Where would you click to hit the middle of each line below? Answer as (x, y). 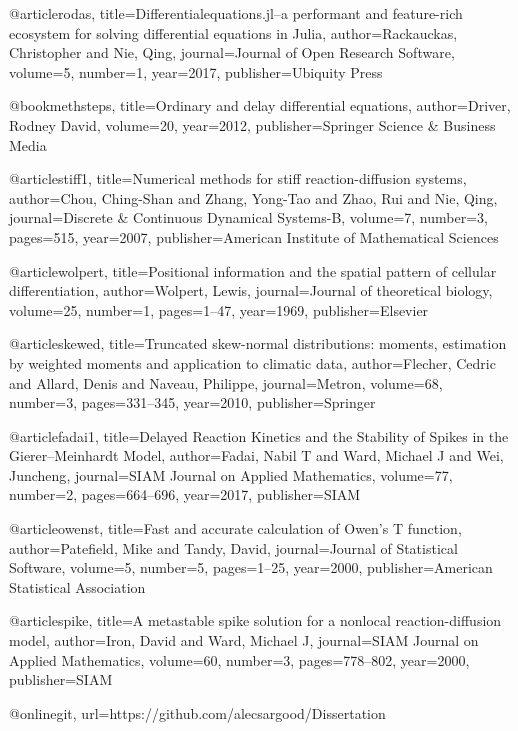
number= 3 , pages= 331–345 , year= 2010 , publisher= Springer (192, 402)
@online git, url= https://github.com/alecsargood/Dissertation (197, 712)
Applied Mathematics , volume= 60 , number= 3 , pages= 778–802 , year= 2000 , (239, 659)
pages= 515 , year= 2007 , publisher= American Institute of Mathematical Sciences (254, 236)
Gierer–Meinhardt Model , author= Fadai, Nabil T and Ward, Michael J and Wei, (256, 455)
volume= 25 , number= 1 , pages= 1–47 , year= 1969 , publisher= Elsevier (219, 309)
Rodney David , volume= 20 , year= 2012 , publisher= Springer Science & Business (252, 124)
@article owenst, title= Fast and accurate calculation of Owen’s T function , (235, 528)
